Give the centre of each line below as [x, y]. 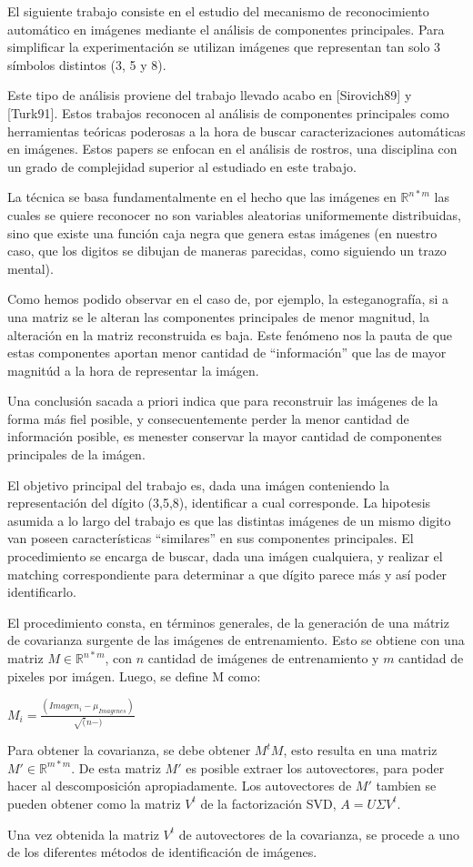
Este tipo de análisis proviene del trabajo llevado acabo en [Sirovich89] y [210, 95]
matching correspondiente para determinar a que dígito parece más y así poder [227, 574]
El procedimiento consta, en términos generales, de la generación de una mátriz [228, 622]
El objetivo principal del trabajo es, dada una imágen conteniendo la [199, 484]
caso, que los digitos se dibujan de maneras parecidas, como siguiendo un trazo [227, 251]
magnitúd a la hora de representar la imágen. [133, 370]
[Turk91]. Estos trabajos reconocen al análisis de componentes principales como [228, 112]
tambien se [406, 786]
